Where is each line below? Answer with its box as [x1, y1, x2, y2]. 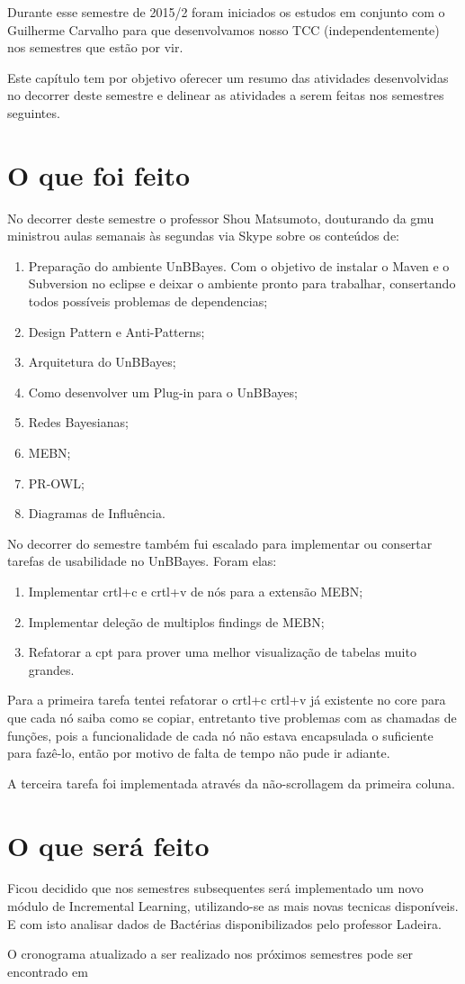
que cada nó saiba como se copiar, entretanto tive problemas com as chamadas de [7, 707, 457, 726]
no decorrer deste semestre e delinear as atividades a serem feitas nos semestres [7, 86, 444, 105]
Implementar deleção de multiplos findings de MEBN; [28, 612, 325, 631]
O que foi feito [7, 156, 191, 193]
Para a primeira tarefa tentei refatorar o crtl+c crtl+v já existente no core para [7, 690, 446, 709]
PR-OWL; [28, 473, 85, 492]
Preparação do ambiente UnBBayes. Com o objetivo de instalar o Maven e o [28, 256, 450, 275]
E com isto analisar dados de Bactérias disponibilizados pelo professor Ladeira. [7, 914, 442, 933]
